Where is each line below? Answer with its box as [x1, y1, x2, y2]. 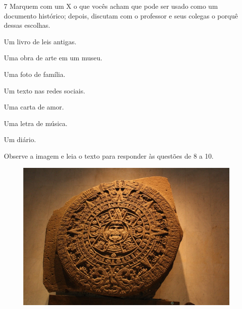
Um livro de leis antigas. [4, 36, 77, 46]
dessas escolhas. [4, 20, 51, 30]
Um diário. [4, 134, 36, 145]
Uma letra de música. [4, 118, 68, 128]
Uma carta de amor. [4, 102, 64, 112]
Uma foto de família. [4, 69, 66, 79]
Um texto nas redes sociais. [4, 85, 86, 95]
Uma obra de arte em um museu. [4, 53, 103, 63]
